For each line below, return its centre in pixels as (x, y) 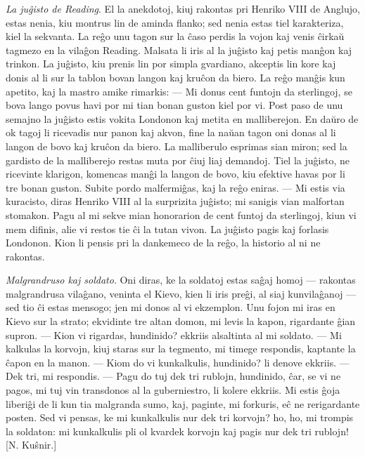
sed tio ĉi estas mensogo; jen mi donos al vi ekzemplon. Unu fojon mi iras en (171, 307)
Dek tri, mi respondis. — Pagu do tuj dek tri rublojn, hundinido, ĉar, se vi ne (173, 376)
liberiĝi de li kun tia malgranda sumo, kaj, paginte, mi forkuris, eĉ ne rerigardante (183, 403)
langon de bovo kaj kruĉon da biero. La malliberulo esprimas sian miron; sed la (177, 146)
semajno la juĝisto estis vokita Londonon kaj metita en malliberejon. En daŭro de (182, 118)
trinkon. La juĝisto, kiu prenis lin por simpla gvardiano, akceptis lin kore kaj (171, 64)
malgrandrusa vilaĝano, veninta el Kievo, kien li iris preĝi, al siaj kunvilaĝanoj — (181, 293)
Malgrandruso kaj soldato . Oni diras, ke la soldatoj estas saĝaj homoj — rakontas (181, 280)
